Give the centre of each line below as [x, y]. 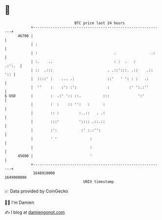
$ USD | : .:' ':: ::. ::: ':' [75, 96]
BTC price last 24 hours [100, 23]
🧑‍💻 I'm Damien [20, 202]
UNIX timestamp [99, 182]
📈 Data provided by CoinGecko [36, 191]
